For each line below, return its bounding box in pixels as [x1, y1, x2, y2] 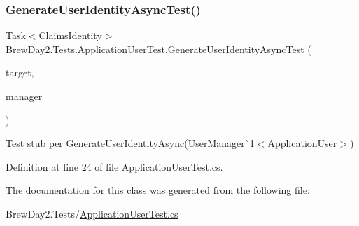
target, [6, 65, 34, 80]
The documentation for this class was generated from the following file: [6, 183, 310, 197]
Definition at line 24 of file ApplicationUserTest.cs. [6, 159, 223, 174]
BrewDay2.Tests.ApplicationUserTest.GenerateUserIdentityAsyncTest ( [6, 41, 311, 56]
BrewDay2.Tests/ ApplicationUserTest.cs [6, 206, 178, 220]
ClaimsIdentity [38, 28, 102, 43]
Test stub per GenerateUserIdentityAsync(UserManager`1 [6, 136, 255, 150]
